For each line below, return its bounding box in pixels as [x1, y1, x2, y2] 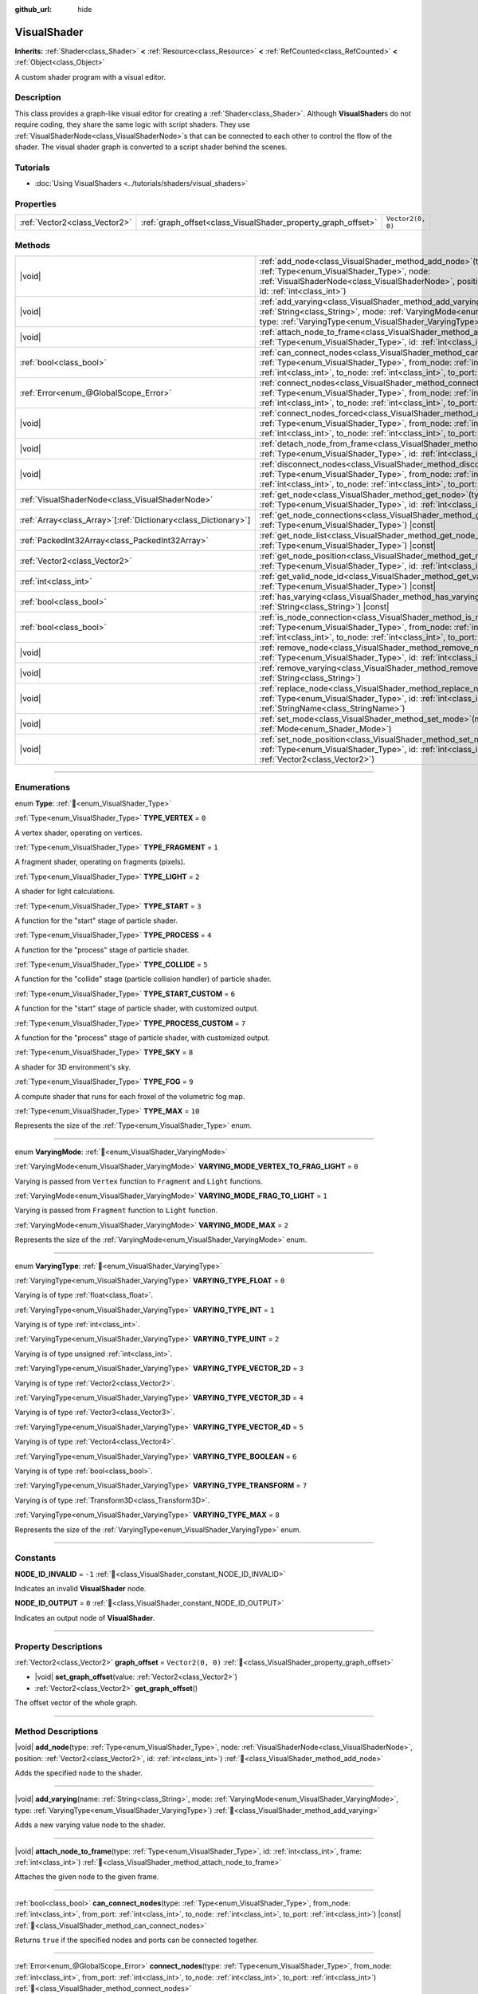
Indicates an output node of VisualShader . [14, 1613, 155, 1622]
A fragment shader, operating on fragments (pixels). [14, 857, 186, 867]
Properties [14, 198, 57, 209]
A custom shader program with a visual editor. [14, 72, 167, 81]
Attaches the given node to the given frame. [14, 1872, 159, 1882]
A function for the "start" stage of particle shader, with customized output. [14, 1003, 259, 1013]
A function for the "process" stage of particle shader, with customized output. [14, 1033, 271, 1042]
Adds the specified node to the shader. [14, 1768, 143, 1778]
